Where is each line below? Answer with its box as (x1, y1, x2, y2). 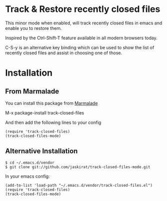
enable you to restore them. (5, 25, 62, 31)
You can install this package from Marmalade (5, 100, 98, 106)
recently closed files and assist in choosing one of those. (5, 50, 122, 56)
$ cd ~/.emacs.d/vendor (5, 160, 55, 165)
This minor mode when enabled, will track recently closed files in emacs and (5, 20, 163, 26)
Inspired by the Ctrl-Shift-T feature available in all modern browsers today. (5, 35, 158, 41)
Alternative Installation (5, 147, 78, 155)
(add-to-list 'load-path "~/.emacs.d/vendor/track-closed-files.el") (5, 183, 153, 188)
